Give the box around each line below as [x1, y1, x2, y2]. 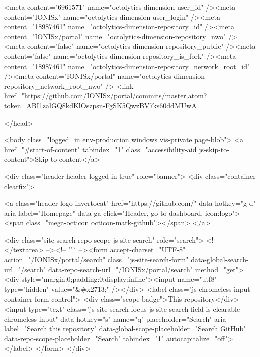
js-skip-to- [199, 144, 229, 154]
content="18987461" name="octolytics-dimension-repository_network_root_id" [4, 61, 250, 71]
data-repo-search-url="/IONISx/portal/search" [48, 264, 193, 274]
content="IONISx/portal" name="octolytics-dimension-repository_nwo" [4, 31, 226, 41]
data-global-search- [191, 254, 249, 265]
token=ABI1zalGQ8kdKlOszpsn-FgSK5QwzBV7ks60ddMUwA [4, 100, 197, 110]
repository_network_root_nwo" [4, 80, 103, 91]
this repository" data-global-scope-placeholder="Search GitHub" [49, 323, 246, 334]
